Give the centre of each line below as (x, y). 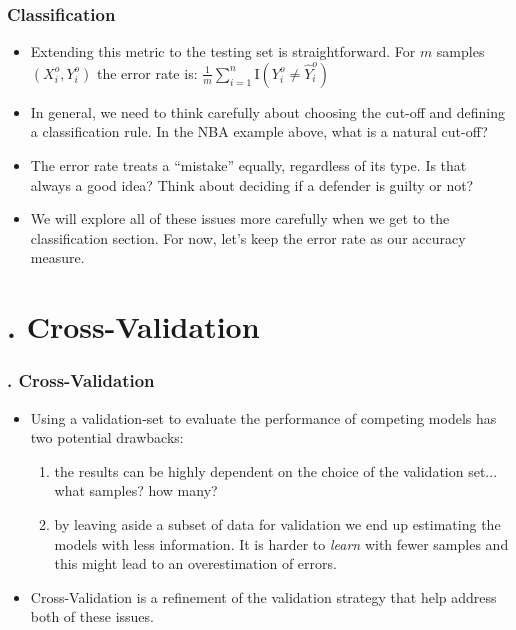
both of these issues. (92, 616)
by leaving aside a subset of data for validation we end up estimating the (277, 523)
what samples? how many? (136, 490)
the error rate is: (147, 72)
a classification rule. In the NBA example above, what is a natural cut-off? (259, 131)
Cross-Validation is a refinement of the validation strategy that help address (263, 596)
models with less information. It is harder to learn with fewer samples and (281, 543)
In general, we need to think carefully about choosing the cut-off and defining (268, 111)
